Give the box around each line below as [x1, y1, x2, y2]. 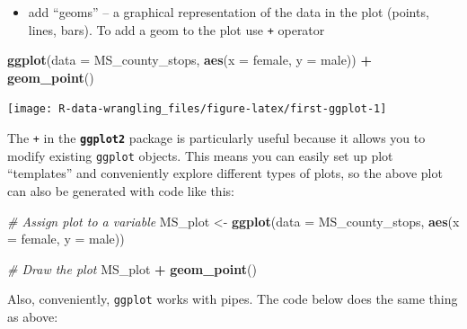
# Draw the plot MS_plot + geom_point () [7, 259, 257, 278]
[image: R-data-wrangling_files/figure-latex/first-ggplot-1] [7, 102, 387, 116]
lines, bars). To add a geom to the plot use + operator [28, 20, 325, 39]
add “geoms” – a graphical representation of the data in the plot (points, [28, 3, 429, 21]
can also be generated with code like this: [7, 182, 234, 200]
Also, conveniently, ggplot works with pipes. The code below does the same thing [7, 289, 458, 308]
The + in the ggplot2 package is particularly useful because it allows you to [7, 129, 426, 147]
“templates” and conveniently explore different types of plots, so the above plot [7, 164, 443, 182]
